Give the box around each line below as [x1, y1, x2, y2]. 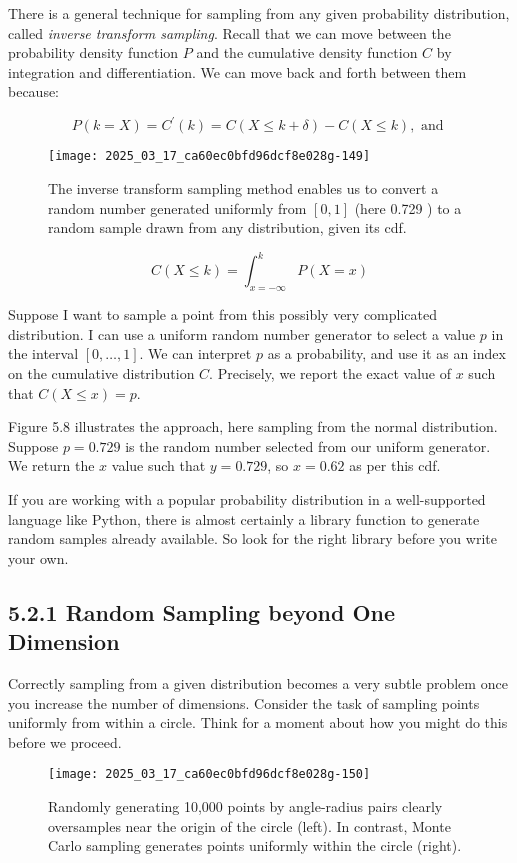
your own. [8, 547, 69, 568]
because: [8, 81, 60, 102]
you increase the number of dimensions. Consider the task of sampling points [8, 692, 480, 713]
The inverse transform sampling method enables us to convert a [48, 178, 439, 199]
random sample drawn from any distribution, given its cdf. [48, 217, 407, 238]
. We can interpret [139, 343, 252, 364]
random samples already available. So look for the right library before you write [8, 528, 497, 549]
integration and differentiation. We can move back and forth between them [8, 61, 467, 82]
